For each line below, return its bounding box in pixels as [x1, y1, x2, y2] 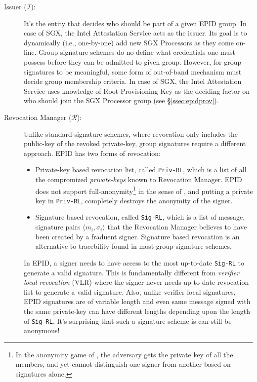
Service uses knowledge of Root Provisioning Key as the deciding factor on [24, 85, 250, 96]
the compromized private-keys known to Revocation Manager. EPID [35, 174, 242, 184]
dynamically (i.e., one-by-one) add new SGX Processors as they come [24, 37, 234, 47]
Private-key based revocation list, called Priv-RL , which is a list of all [35, 164, 247, 175]
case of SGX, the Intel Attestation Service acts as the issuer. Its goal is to [24, 28, 247, 38]
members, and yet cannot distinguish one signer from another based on [15, 359, 231, 369]
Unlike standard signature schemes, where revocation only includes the [24, 128, 238, 139]
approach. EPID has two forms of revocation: [24, 148, 161, 158]
